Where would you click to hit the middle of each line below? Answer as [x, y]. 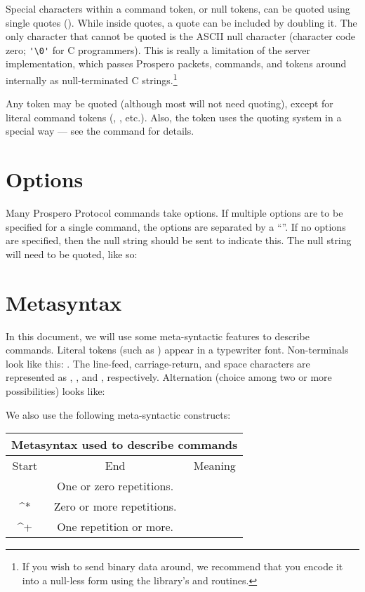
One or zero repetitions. [115, 486]
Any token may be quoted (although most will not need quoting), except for [170, 103]
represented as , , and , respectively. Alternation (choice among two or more [169, 377]
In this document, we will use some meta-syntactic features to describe [158, 336]
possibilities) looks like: [55, 391]
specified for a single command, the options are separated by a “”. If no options [176, 226]
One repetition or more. [115, 527]
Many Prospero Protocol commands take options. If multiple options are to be [174, 213]
